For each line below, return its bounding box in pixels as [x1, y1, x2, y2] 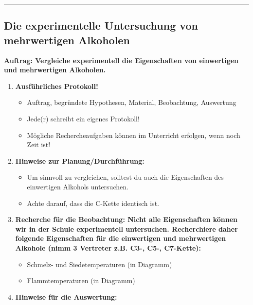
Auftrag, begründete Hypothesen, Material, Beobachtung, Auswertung [27, 97, 236, 107]
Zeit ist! [27, 139, 51, 150]
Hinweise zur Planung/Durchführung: [15, 155, 145, 166]
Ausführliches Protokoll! [15, 81, 98, 91]
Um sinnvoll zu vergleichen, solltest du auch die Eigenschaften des [27, 172, 224, 182]
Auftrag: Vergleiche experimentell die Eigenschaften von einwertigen [4, 55, 239, 65]
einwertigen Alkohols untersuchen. [27, 181, 128, 191]
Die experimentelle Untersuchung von [4, 18, 198, 33]
